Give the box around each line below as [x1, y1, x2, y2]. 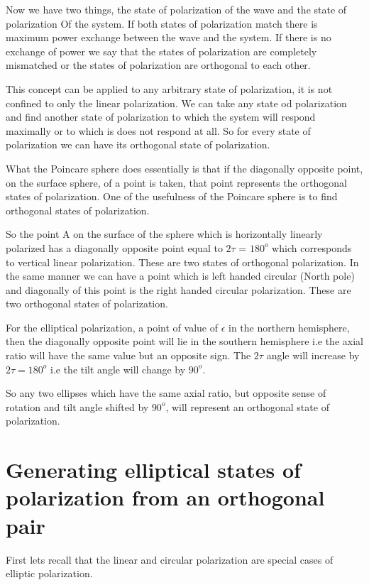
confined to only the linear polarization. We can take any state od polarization [6, 95, 347, 110]
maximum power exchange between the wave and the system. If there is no [6, 30, 331, 45]
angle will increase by [266, 348, 360, 363]
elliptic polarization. [6, 566, 93, 581]
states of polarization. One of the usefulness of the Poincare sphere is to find [6, 189, 338, 204]
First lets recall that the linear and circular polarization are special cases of [6, 552, 334, 567]
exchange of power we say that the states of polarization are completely [6, 43, 317, 58]
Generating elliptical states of [6, 455, 301, 484]
